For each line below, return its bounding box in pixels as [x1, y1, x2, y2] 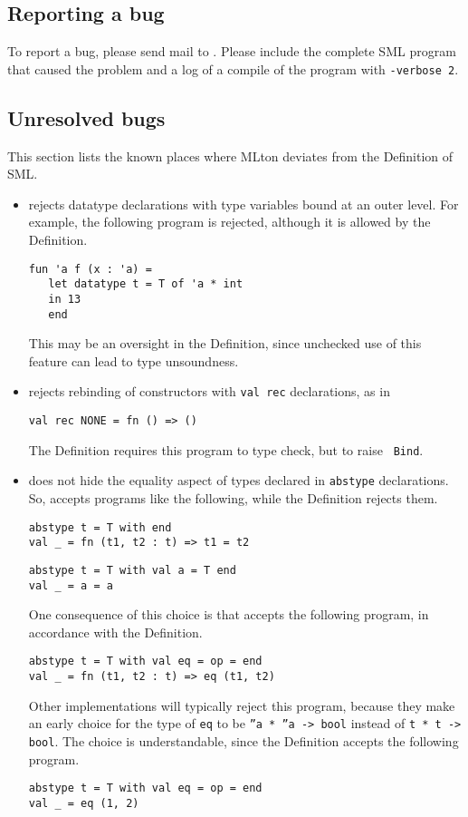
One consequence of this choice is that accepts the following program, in [28, 605, 429, 624]
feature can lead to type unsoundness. [28, 351, 239, 370]
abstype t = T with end [28, 520, 172, 534]
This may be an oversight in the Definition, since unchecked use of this [28, 334, 422, 353]
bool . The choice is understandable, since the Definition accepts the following [28, 732, 459, 751]
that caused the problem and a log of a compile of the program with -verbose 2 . [7, 59, 459, 78]
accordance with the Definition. [28, 622, 203, 641]
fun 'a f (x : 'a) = [28, 262, 152, 276]
